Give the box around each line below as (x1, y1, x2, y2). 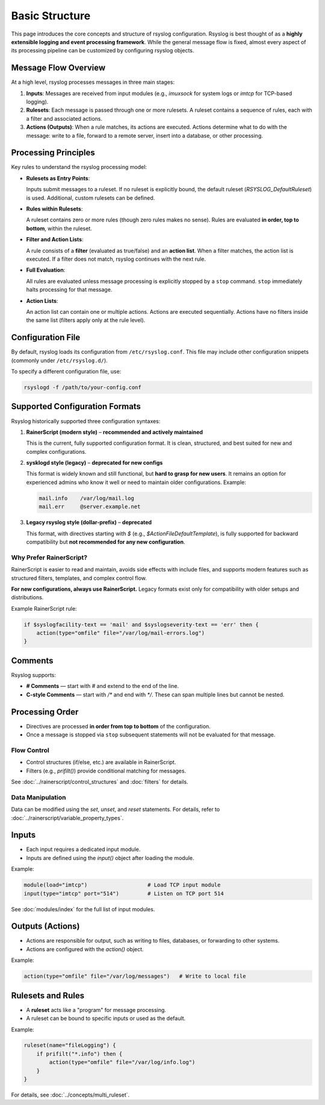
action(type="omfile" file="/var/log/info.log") (49, 1059, 196, 1066)
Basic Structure (11, 9, 91, 22)
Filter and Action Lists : (26, 236, 84, 243)
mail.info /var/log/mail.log (39, 495, 135, 502)
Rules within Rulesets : (26, 205, 83, 212)
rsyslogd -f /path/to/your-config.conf (23, 384, 141, 391)
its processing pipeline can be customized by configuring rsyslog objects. (11, 47, 194, 54)
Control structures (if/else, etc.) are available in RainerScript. (26, 759, 176, 766)
